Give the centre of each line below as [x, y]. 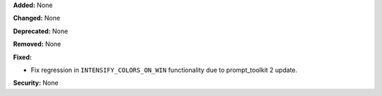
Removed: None [37, 44]
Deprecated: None [41, 31]
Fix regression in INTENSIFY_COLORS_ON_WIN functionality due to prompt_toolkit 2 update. [164, 70]
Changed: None [36, 18]
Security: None [36, 83]
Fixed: [22, 57]
